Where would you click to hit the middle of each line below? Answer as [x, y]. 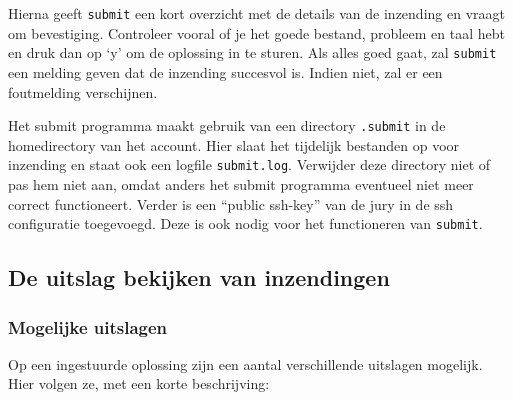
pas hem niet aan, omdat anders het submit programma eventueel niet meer [241, 184]
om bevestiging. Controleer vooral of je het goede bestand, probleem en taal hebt [256, 32]
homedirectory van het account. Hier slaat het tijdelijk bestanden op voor [234, 144]
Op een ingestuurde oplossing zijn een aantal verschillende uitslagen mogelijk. [245, 363]
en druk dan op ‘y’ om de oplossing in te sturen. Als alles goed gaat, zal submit [252, 52]
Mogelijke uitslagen [88, 326]
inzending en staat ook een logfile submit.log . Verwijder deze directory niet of [249, 164]
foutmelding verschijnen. [83, 91]
